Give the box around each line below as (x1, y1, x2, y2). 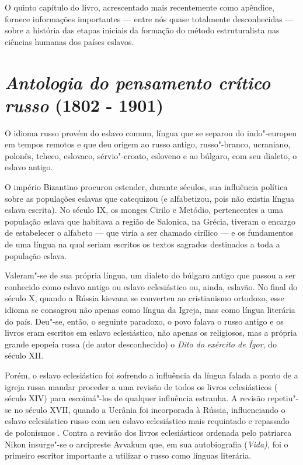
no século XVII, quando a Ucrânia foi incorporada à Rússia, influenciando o (14, 403, 285, 415)
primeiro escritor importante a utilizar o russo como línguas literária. (5, 449, 252, 461)
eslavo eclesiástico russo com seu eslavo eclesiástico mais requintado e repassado (5, 415, 290, 427)
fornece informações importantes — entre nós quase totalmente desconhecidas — (5, 12, 294, 25)
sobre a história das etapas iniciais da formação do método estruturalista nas (5, 24, 280, 36)
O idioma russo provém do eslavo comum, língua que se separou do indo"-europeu (5, 126, 297, 139)
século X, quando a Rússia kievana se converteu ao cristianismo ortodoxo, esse (5, 292, 284, 304)
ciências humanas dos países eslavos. (5, 35, 134, 47)
